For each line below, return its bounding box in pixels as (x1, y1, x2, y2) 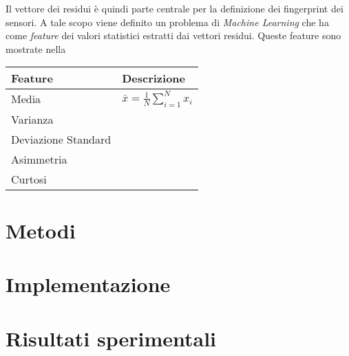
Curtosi (11, 170, 47, 187)
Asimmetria (11, 151, 67, 167)
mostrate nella (6, 41, 66, 56)
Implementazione (6, 270, 171, 298)
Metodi (6, 216, 76, 244)
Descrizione (122, 70, 185, 87)
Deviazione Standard (11, 131, 112, 147)
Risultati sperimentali (6, 324, 217, 352)
